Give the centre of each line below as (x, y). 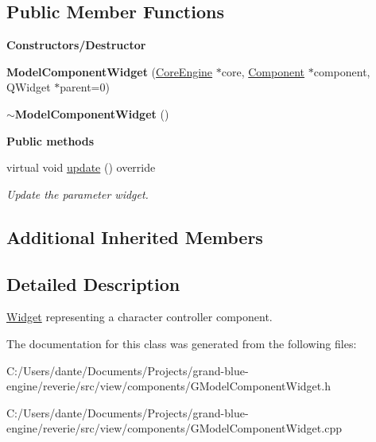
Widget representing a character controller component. (140, 317)
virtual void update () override (81, 167)
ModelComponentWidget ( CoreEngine (110, 71)
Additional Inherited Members (135, 237)
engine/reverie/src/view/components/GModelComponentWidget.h (169, 386)
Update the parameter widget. (78, 194)
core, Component (263, 71)
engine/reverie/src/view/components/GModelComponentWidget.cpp (174, 428)
